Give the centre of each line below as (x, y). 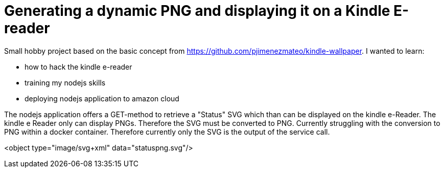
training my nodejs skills (65, 82)
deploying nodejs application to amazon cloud (102, 98)
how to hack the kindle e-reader (78, 67)
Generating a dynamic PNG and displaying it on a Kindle (197, 11)
